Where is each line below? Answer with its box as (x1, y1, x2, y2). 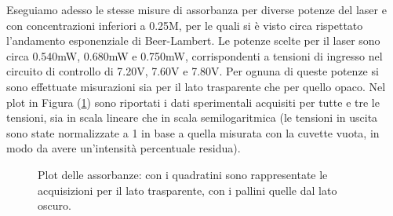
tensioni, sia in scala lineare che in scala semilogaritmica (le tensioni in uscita (6, 109, 378, 126)
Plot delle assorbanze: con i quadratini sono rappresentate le (38, 166, 328, 182)
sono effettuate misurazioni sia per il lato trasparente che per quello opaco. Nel (6, 78, 386, 94)
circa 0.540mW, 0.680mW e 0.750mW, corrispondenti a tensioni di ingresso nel (6, 47, 383, 64)
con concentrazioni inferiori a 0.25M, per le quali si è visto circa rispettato (6, 16, 363, 33)
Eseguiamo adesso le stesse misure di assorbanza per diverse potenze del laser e (6, 2, 387, 17)
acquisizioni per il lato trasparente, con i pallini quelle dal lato (38, 181, 337, 198)
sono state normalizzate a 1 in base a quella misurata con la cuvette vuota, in (6, 124, 380, 141)
